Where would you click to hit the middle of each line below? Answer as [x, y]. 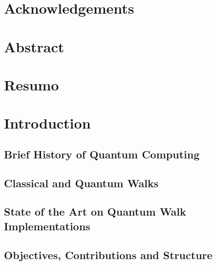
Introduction [47, 123]
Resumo [32, 84]
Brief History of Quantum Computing [102, 154]
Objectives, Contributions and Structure [108, 254]
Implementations [47, 226]
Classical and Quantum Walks [81, 183]
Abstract [34, 46]
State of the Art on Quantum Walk [95, 211]
